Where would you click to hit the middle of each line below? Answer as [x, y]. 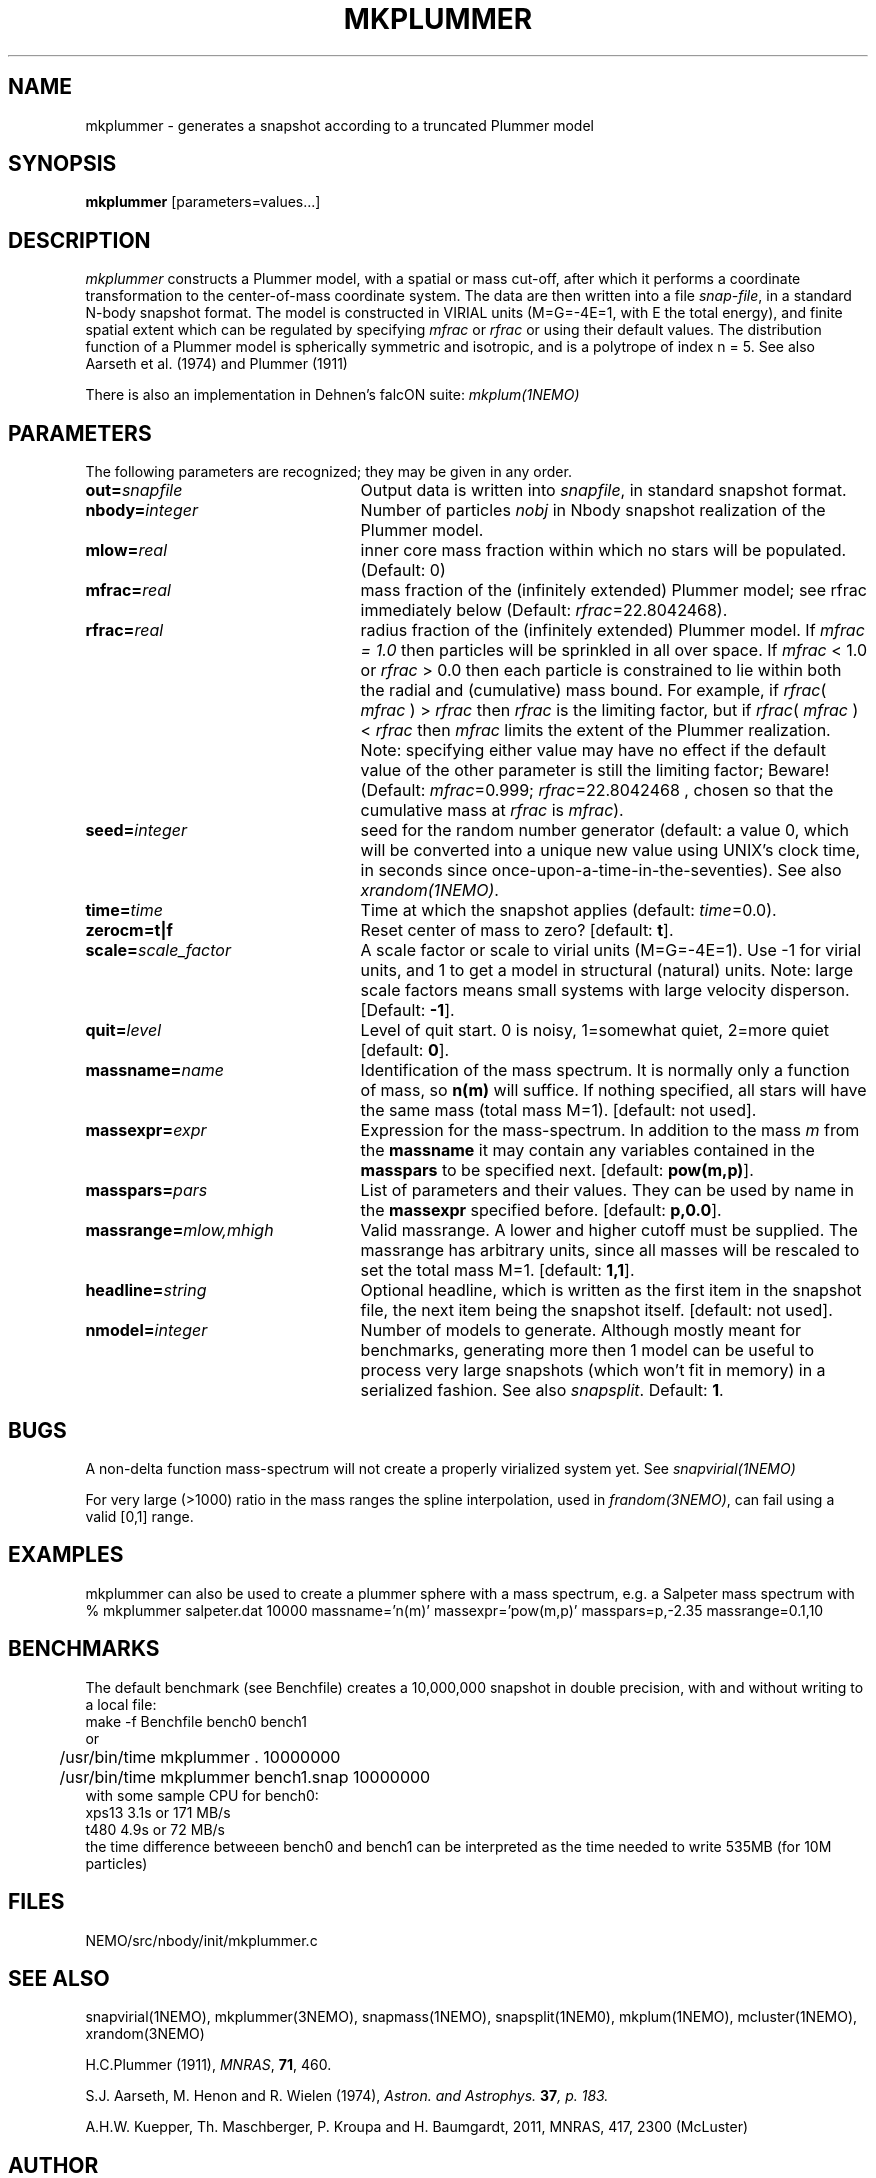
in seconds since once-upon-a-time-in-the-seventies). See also [601, 870]
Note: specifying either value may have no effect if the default [593, 750]
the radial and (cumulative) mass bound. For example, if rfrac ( [593, 690]
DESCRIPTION [79, 240]
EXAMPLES [66, 1555]
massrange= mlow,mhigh [179, 1230]
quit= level [123, 1030]
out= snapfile [134, 490]
